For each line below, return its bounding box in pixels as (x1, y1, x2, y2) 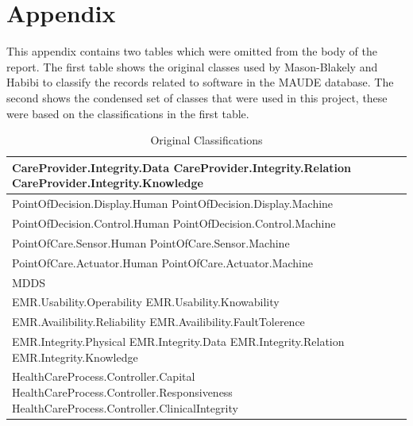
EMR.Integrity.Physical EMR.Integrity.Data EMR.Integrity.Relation (12, 333, 345, 350)
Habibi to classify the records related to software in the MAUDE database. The (6, 74, 394, 90)
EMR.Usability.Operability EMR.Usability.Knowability (12, 294, 280, 310)
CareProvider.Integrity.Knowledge (12, 175, 203, 191)
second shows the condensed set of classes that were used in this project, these (6, 89, 388, 106)
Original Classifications (150, 132, 263, 148)
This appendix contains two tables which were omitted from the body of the (6, 43, 377, 59)
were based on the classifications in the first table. (6, 105, 249, 121)
